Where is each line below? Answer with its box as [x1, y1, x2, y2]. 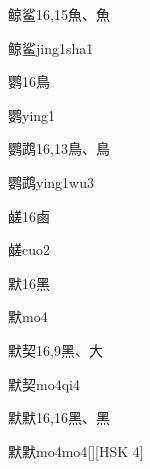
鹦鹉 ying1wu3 [8, 171, 94, 192]
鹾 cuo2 [8, 239, 50, 260]
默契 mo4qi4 [8, 373, 80, 394]
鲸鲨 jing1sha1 [8, 37, 94, 58]
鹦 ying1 [8, 104, 56, 125]
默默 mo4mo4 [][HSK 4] [8, 440, 144, 461]
